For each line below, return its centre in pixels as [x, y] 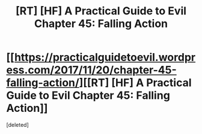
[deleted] [17, 124]
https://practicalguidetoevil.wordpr [105, 57]
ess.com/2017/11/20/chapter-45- [92, 70]
